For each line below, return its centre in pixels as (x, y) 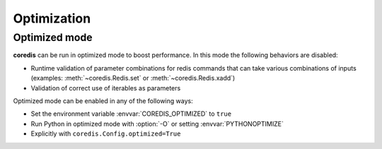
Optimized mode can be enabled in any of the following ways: (103, 101)
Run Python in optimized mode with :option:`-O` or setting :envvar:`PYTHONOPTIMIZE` (157, 124)
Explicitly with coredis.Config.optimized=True (106, 133)
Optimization (52, 18)
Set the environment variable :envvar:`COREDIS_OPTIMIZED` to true (131, 114)
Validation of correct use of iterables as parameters (106, 88)
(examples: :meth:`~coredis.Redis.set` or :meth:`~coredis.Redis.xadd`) (133, 78)
